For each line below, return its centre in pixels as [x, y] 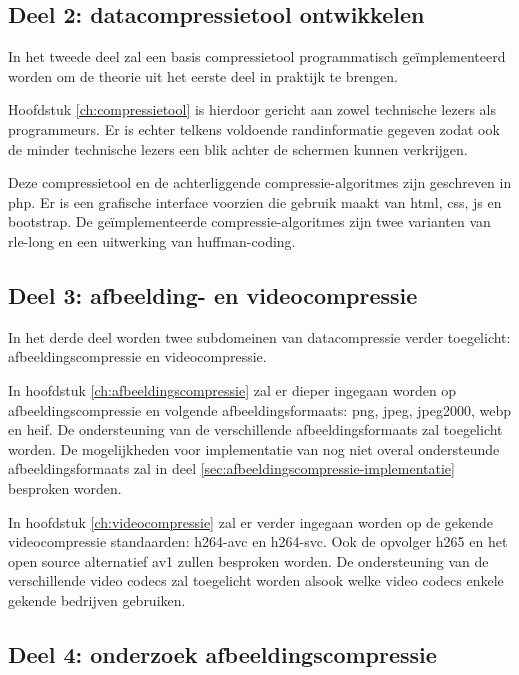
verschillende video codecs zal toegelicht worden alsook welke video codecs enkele [256, 580]
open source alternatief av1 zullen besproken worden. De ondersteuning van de [248, 560]
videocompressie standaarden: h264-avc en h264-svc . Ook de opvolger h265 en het [258, 541]
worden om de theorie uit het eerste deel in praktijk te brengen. [203, 75]
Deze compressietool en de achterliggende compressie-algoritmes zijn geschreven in [260, 182]
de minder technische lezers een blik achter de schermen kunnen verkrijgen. [238, 148]
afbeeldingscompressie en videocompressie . [137, 356]
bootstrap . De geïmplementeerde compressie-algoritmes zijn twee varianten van [249, 221]
